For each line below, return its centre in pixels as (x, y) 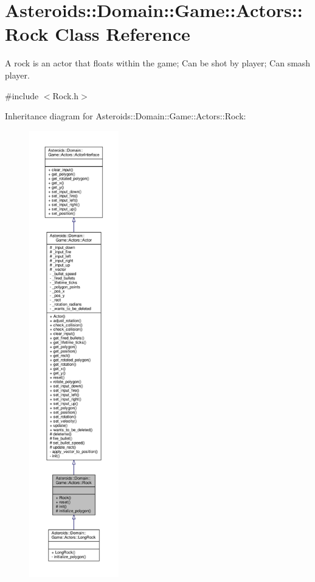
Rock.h (66, 95)
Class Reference (123, 34)
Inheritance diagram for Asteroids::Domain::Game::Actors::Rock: (126, 116)
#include (22, 95)
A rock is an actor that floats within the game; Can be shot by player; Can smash (158, 63)
